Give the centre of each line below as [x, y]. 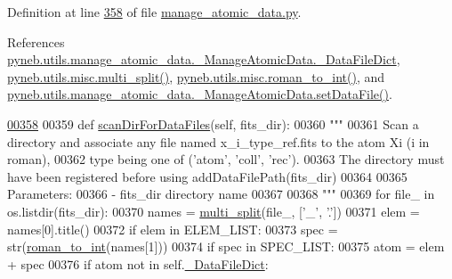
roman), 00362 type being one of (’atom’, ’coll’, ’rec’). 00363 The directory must [226, 159]
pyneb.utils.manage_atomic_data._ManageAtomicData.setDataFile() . [200, 94]
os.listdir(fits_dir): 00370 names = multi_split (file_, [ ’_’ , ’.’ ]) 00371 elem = [214, 211]
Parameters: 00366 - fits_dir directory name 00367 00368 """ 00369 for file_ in [221, 194]
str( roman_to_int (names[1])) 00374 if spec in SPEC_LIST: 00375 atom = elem [226, 246]
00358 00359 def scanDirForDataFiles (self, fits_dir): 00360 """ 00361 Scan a [213, 123]
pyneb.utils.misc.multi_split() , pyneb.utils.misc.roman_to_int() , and [196, 76]
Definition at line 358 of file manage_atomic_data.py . [154, 12]
